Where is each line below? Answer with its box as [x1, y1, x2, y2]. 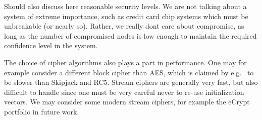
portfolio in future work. [4, 106, 79, 116]
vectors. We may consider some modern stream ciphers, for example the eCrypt [4, 96, 250, 107]
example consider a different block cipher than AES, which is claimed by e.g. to [4, 67, 254, 77]
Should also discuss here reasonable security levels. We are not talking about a [4, 1, 247, 11]
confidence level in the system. [4, 40, 98, 51]
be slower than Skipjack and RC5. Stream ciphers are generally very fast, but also [4, 77, 258, 87]
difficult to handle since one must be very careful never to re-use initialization [4, 86, 244, 97]
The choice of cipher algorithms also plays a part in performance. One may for [4, 57, 247, 67]
